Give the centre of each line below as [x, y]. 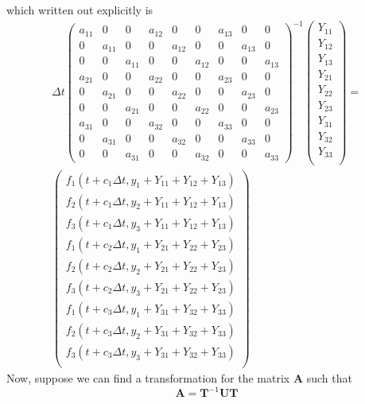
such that [329, 377]
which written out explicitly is [80, 10]
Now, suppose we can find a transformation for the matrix [148, 377]
